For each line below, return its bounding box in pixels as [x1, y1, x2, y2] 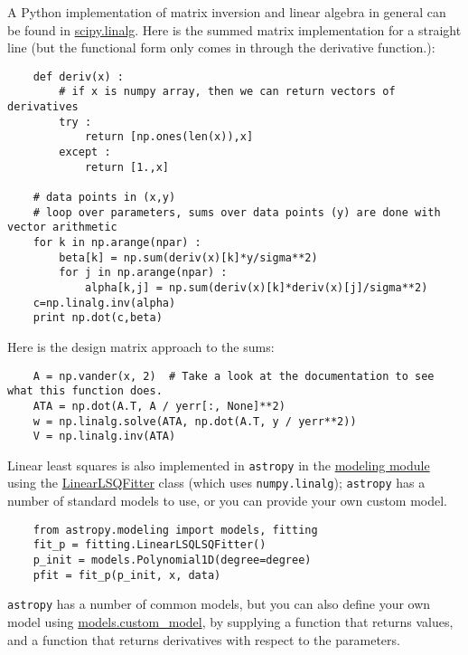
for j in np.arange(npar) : [59, 266, 228, 280]
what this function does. [7, 384, 163, 398]
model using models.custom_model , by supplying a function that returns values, [7, 612, 454, 631]
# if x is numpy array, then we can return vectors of [59, 85, 396, 99]
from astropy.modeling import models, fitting [33, 523, 318, 536]
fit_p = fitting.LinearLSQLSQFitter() [33, 538, 267, 552]
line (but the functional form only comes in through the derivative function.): [7, 38, 435, 57]
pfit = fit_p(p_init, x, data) [33, 568, 221, 582]
